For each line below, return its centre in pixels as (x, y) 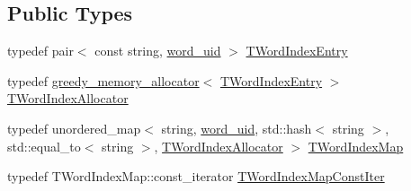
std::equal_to (44, 146)
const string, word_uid (158, 51)
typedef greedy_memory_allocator (103, 80)
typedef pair (40, 51)
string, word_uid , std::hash (237, 128)
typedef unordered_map (74, 128)
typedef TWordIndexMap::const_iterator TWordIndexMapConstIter (196, 176)
